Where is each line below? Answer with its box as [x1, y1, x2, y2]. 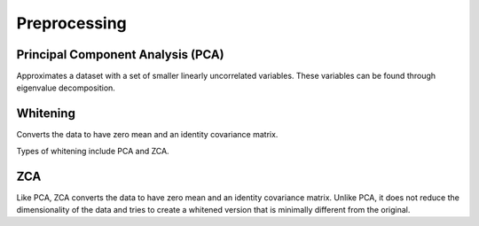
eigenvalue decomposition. [16, 82, 115, 93]
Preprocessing [16, 13, 128, 33]
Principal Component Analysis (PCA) [16, 47, 225, 62]
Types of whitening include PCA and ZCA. [16, 145, 169, 156]
